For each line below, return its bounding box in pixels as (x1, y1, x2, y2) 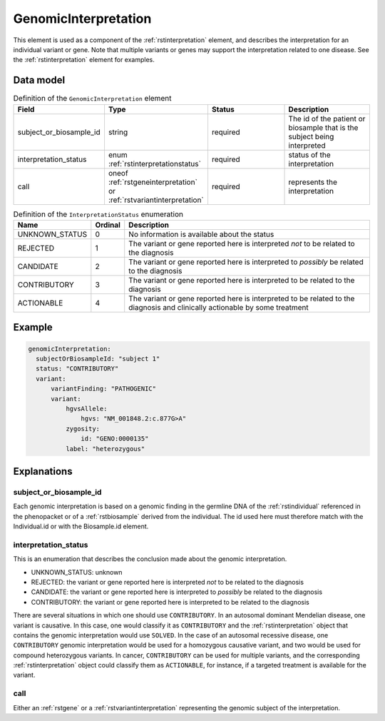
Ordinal (95, 220, 121, 230)
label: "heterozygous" (65, 445, 145, 453)
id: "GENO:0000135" (81, 435, 149, 443)
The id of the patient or (288, 114, 366, 123)
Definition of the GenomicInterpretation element (13, 94, 172, 104)
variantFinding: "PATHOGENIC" (51, 385, 157, 393)
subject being (288, 131, 334, 141)
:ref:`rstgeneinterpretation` (108, 177, 197, 187)
